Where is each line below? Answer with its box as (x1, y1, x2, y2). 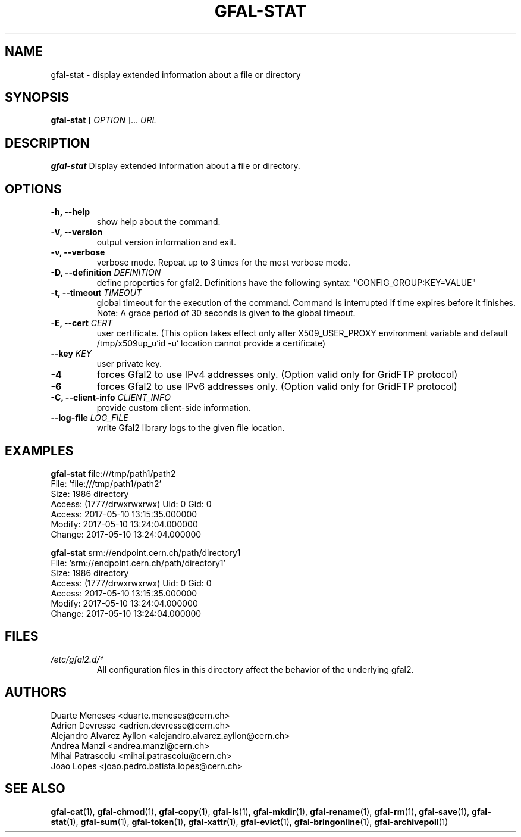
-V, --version (51, 227, 103, 238)
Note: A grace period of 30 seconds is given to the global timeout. (96, 308, 356, 318)
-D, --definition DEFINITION (51, 267, 161, 278)
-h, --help (51, 207, 90, 217)
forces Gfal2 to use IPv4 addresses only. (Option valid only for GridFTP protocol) (96, 368, 458, 381)
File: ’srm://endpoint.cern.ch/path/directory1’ (51, 557, 226, 568)
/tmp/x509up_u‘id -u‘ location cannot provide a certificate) (96, 338, 326, 349)
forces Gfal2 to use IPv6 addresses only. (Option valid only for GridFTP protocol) (96, 380, 457, 393)
